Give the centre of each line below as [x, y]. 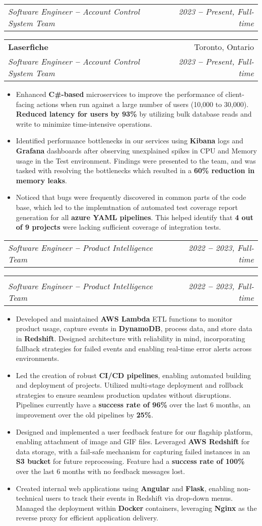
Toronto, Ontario [224, 47]
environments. [38, 358]
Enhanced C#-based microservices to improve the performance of [119, 94]
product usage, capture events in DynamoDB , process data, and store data [134, 328]
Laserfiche [28, 47]
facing [25, 104]
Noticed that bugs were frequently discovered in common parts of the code [131, 197]
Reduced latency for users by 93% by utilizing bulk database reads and [134, 114]
